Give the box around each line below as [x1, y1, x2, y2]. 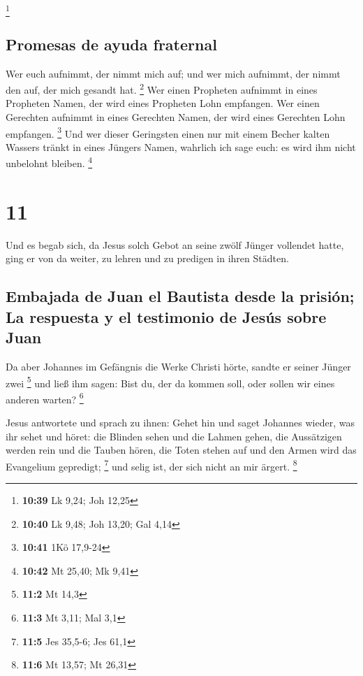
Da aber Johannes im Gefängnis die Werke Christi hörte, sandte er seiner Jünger [6, 359, 351, 373]
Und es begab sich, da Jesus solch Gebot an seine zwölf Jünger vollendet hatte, [6, 237, 344, 252]
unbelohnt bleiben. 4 [6, 154, 93, 171]
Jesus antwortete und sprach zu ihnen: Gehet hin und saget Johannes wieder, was [6, 415, 355, 430]
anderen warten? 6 [6, 389, 84, 406]
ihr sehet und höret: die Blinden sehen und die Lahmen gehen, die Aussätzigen [6, 429, 342, 443]
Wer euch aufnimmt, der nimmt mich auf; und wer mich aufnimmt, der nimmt [6, 66, 341, 80]
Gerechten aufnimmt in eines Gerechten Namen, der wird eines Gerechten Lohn [6, 109, 346, 124]
